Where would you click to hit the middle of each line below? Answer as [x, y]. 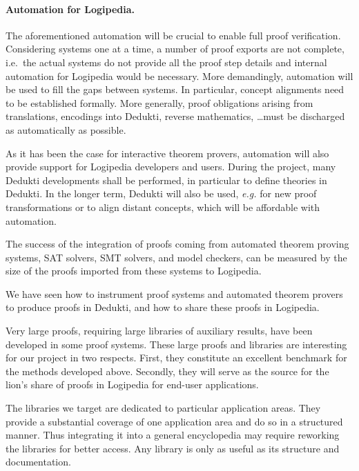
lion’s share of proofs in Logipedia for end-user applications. [132, 384]
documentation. [38, 462]
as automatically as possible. [66, 129]
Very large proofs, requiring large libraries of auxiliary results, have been [159, 331]
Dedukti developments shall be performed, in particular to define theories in [166, 180]
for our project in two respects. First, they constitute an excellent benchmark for [176, 358]
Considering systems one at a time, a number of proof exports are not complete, [175, 49]
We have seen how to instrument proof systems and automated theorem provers [174, 293]
